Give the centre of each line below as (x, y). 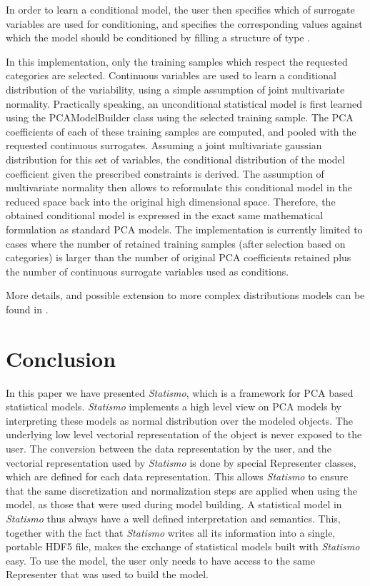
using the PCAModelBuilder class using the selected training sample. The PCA (180, 117)
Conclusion (61, 358)
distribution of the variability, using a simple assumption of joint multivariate (175, 89)
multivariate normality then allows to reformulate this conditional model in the (179, 187)
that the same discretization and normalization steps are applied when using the (182, 490)
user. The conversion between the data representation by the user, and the (169, 448)
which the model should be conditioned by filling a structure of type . (158, 37)
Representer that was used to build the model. (107, 574)
